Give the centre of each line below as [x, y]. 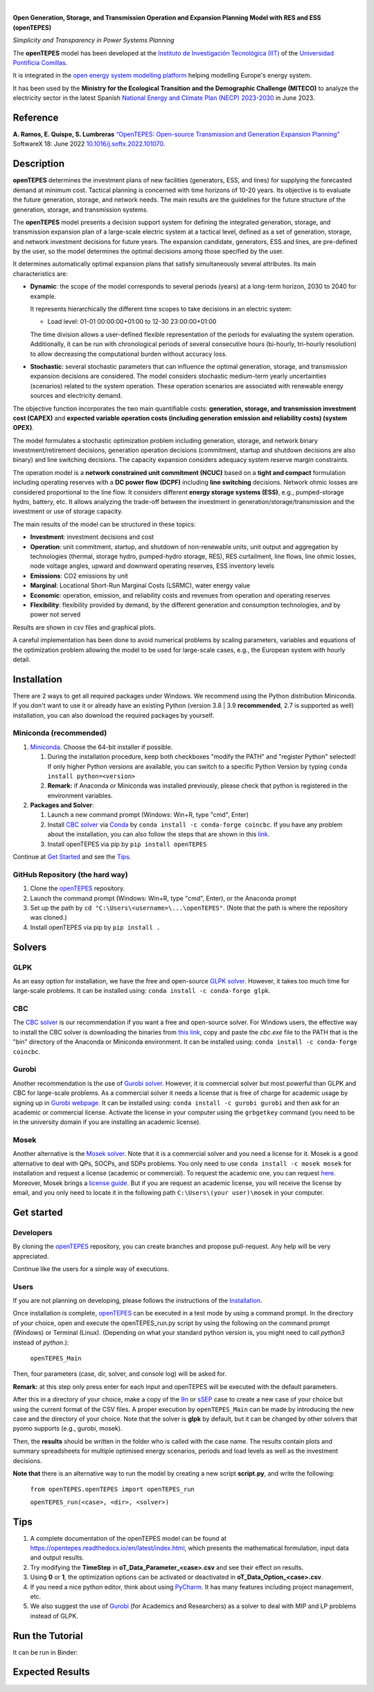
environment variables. [80, 795]
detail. [22, 659]
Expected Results [51, 1672]
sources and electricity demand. [76, 396]
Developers [33, 1232]
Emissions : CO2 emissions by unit [79, 576]
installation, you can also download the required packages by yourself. [114, 715]
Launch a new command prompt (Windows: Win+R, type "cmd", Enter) [148, 815]
